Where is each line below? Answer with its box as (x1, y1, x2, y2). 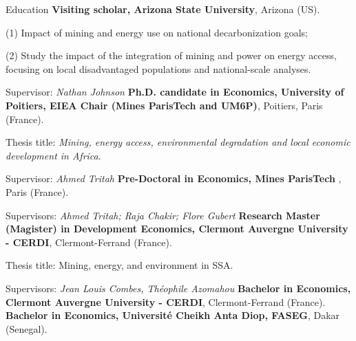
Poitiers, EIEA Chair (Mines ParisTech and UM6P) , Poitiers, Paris (6, 98, 323, 112)
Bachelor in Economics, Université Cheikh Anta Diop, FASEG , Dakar (6, 308, 340, 322)
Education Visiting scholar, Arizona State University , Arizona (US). (6, 2, 320, 16)
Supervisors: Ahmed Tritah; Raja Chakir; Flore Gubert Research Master (6, 208, 320, 222)
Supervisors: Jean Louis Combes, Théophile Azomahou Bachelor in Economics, (6, 280, 351, 295)
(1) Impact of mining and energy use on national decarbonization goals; (6, 25, 308, 39)
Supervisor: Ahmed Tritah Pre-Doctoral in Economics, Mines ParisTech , (6, 171, 342, 186)
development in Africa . (6, 148, 101, 162)
